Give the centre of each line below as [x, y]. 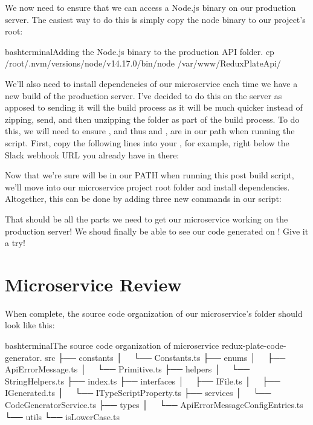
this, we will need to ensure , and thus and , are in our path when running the [150, 131]
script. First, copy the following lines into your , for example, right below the [147, 142]
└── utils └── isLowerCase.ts [62, 416]
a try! [15, 243]
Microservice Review [93, 284]
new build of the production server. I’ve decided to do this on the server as [144, 95]
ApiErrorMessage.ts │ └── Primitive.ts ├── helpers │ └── [127, 369]
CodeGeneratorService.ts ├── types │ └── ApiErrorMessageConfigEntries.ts [154, 404]
